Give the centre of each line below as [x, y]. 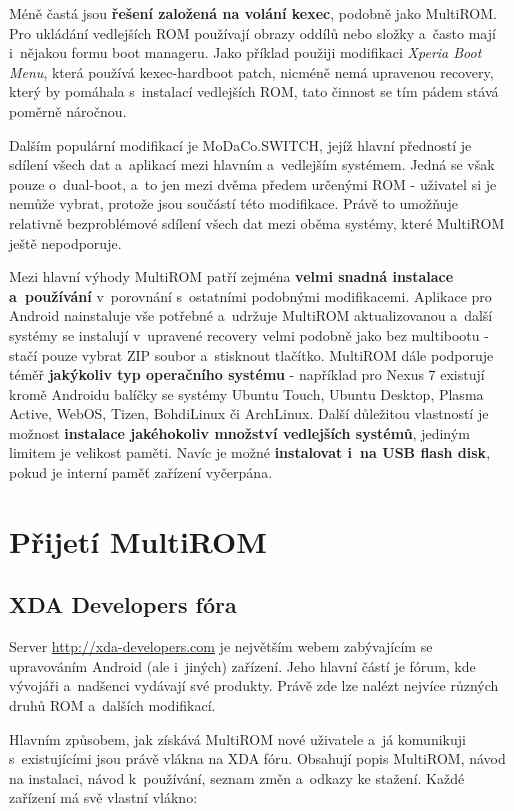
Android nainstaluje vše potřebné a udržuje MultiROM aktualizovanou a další [251, 315]
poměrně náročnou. [68, 110]
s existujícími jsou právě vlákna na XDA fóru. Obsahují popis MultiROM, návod [257, 758]
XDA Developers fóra [123, 604]
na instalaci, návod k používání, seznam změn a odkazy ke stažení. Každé [237, 777]
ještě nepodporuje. [65, 242]
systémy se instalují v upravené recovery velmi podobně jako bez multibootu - [249, 334]
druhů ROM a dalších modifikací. [112, 705]
